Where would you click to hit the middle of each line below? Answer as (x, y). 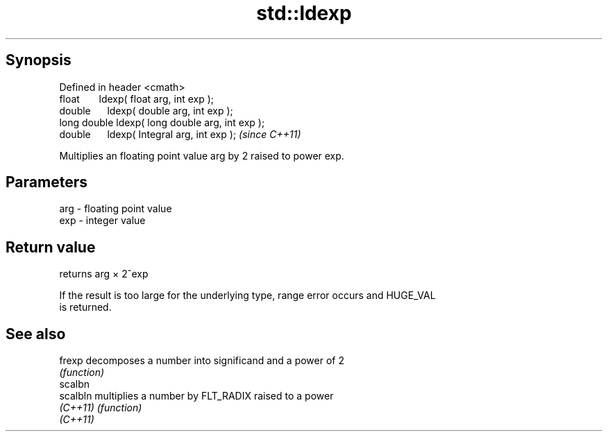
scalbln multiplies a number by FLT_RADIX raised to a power (196, 396)
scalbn (75, 384)
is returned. (85, 307)
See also (36, 334)
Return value (51, 247)
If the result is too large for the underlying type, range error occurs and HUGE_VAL (247, 295)
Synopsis (39, 60)
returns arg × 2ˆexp (104, 274)
